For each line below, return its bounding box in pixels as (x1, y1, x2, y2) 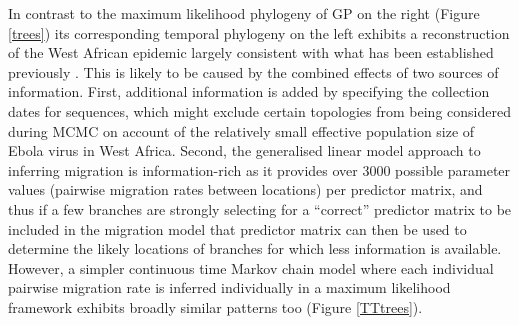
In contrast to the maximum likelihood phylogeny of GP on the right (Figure (8, 3, 480, 23)
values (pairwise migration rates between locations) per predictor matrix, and (8, 179, 483, 200)
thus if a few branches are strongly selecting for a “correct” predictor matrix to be (8, 198, 512, 219)
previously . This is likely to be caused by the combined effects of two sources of (8, 61, 499, 82)
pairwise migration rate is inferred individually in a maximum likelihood (8, 277, 451, 298)
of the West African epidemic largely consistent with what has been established (8, 42, 494, 63)
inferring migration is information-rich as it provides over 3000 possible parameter (8, 159, 511, 180)
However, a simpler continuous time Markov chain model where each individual (8, 257, 494, 278)
